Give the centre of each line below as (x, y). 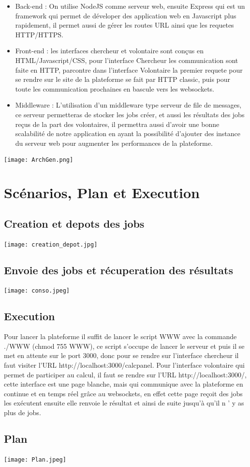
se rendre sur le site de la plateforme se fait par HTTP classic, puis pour (123, 79)
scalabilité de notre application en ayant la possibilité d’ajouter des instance (128, 133)
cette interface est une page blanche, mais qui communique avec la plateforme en (124, 384)
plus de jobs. (22, 413)
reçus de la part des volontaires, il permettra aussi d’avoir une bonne (117, 124)
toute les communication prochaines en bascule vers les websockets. (115, 88)
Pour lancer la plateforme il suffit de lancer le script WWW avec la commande (120, 336)
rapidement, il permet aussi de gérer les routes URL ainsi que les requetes (125, 25)
